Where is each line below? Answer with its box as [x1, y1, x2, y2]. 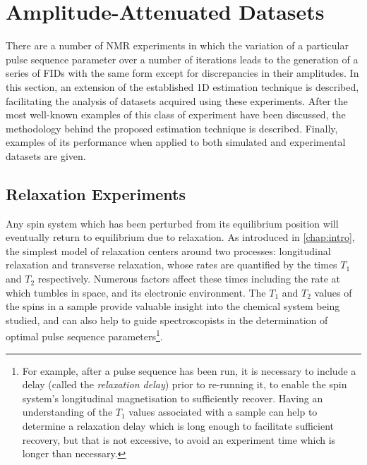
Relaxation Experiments [6, 182, 186, 204]
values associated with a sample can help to [128, 404, 318, 419]
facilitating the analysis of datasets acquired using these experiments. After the [6, 93, 348, 108]
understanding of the [22, 404, 113, 419]
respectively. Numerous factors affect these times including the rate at [37, 271, 341, 286]
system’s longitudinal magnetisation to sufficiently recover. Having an [22, 390, 323, 405]
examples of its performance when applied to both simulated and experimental [6, 135, 346, 149]
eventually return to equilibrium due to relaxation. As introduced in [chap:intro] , [6, 230, 355, 244]
